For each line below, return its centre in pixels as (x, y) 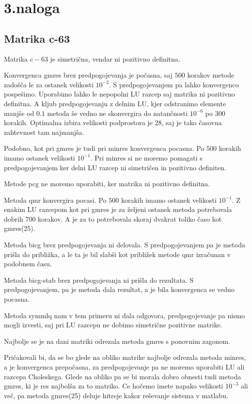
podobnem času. (28, 264)
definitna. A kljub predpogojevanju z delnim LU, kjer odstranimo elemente (115, 103)
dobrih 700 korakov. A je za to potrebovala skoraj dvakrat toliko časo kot (113, 218)
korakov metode (211, 75)
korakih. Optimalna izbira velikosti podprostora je (78, 122)
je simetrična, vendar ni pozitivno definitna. (115, 58)
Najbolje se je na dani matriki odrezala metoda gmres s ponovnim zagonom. (117, 341)
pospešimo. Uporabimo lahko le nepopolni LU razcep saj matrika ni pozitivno (119, 94)
